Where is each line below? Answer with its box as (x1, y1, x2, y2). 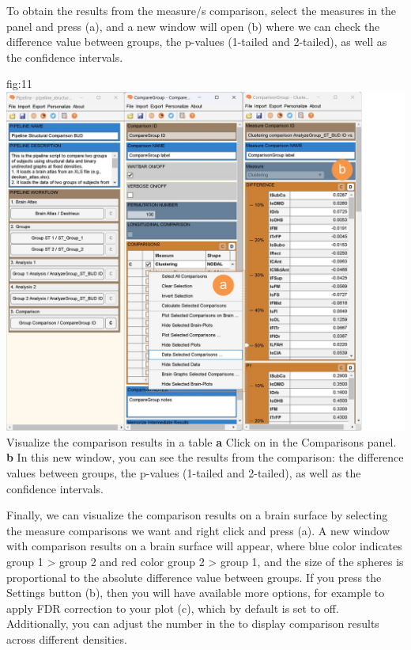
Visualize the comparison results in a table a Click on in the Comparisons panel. (6, 433, 397, 450)
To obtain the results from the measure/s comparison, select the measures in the (6, 2, 397, 18)
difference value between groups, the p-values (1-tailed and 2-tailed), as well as (6, 33, 387, 50)
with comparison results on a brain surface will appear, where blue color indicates (6, 538, 402, 554)
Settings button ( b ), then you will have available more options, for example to (6, 584, 385, 601)
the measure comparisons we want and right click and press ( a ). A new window (6, 522, 390, 538)
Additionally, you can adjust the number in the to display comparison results (6, 615, 379, 632)
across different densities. (6, 630, 127, 647)
